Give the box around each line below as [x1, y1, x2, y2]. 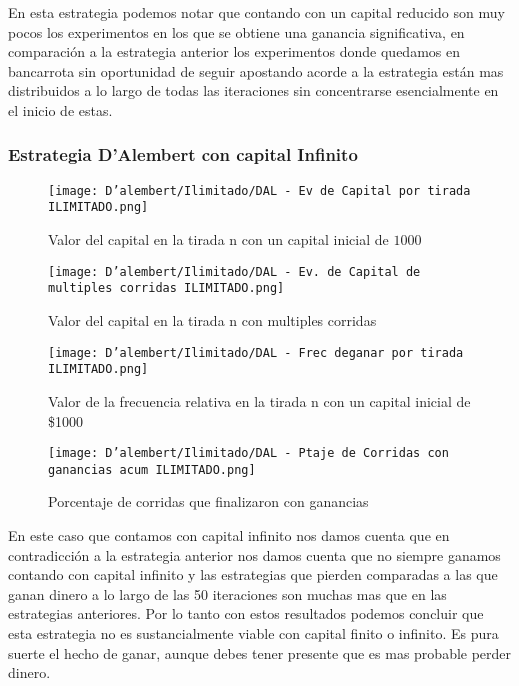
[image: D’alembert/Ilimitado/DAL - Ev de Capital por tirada [48, 183, 471, 198]
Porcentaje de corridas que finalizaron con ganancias [48, 491, 369, 512]
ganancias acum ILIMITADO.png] [48, 462, 256, 477]
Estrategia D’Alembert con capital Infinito [8, 142, 358, 167]
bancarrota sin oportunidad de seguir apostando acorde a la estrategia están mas [8, 60, 504, 81]
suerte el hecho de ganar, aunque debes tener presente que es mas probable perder [8, 642, 512, 663]
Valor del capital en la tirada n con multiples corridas [48, 310, 377, 330]
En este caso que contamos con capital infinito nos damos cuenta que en [8, 525, 450, 545]
